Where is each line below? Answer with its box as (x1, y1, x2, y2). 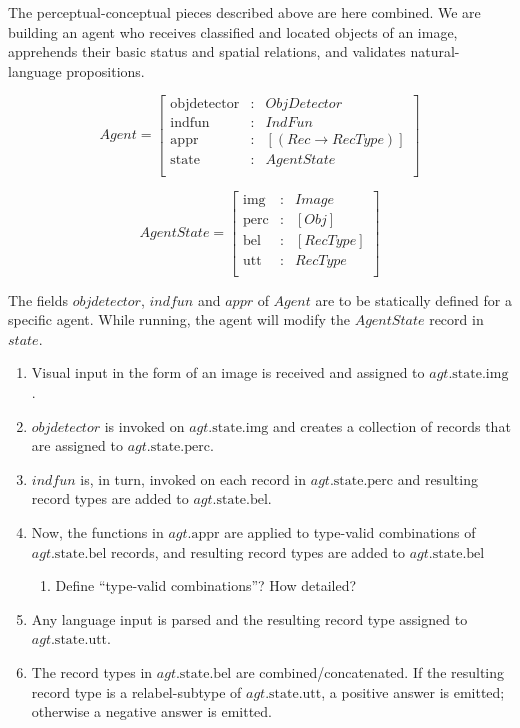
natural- (410, 41, 460, 62)
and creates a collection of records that (272, 415, 511, 436)
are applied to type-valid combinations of (224, 522, 476, 543)
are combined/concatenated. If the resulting (235, 662, 505, 682)
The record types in (31, 662, 153, 682)
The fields (8, 289, 68, 310)
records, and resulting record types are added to (110, 541, 406, 562)
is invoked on (104, 415, 185, 436)
